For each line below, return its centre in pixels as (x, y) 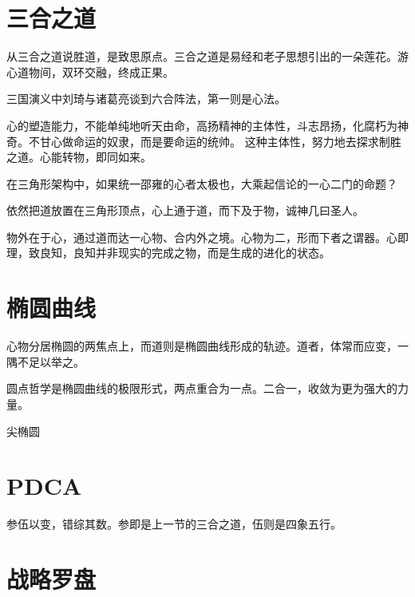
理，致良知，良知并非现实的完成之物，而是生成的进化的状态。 (168, 253)
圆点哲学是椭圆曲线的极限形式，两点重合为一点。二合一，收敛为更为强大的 (202, 388)
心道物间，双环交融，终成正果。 (90, 71)
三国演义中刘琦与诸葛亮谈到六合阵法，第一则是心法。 (146, 99)
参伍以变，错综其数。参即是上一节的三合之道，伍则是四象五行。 (174, 524)
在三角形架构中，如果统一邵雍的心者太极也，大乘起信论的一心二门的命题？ (202, 183)
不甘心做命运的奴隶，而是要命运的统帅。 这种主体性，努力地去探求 (204, 141)
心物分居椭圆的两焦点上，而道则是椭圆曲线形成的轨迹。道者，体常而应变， (202, 346)
